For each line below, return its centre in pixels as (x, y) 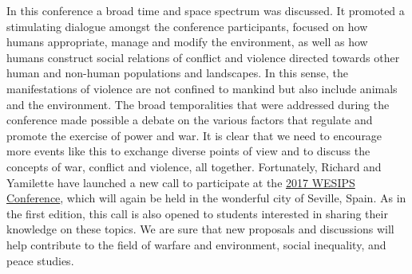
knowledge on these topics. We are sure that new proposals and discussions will (200, 229)
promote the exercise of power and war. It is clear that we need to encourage (194, 135)
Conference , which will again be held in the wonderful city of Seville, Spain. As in (206, 198)
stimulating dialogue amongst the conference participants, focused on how (187, 26)
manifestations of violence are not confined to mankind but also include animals (202, 88)
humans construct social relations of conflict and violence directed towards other (203, 57)
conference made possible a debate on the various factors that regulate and (190, 120)
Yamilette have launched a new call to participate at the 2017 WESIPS (181, 182)
